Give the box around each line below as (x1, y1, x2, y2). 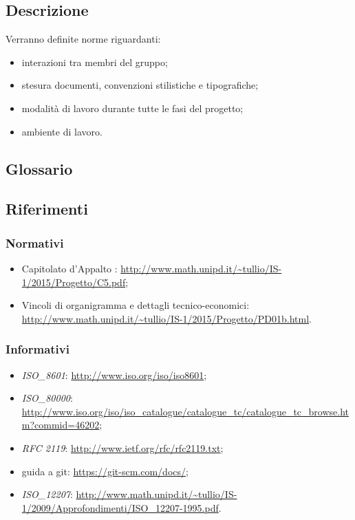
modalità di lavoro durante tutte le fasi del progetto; (21, 100, 244, 115)
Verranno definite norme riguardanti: (6, 32, 161, 46)
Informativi (6, 340, 69, 358)
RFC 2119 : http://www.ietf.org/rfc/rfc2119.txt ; (21, 440, 224, 455)
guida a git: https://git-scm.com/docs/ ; (21, 464, 189, 478)
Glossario (6, 158, 73, 179)
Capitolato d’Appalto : (21, 261, 118, 275)
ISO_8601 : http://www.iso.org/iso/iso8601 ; (21, 367, 207, 382)
